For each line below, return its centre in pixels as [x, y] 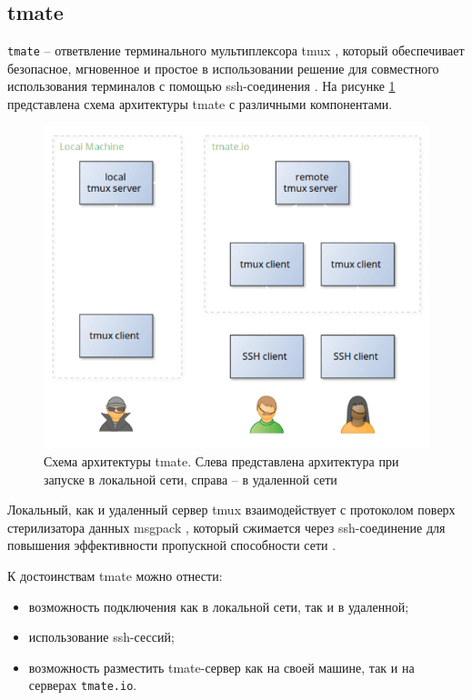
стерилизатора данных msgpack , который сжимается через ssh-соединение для [226, 527]
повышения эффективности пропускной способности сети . [172, 545]
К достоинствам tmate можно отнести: [115, 575]
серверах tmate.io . [83, 685]
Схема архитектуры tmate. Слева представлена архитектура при [221, 460]
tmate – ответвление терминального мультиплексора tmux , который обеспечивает [236, 50]
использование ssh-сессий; [101, 637]
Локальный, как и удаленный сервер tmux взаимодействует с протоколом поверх [231, 510]
